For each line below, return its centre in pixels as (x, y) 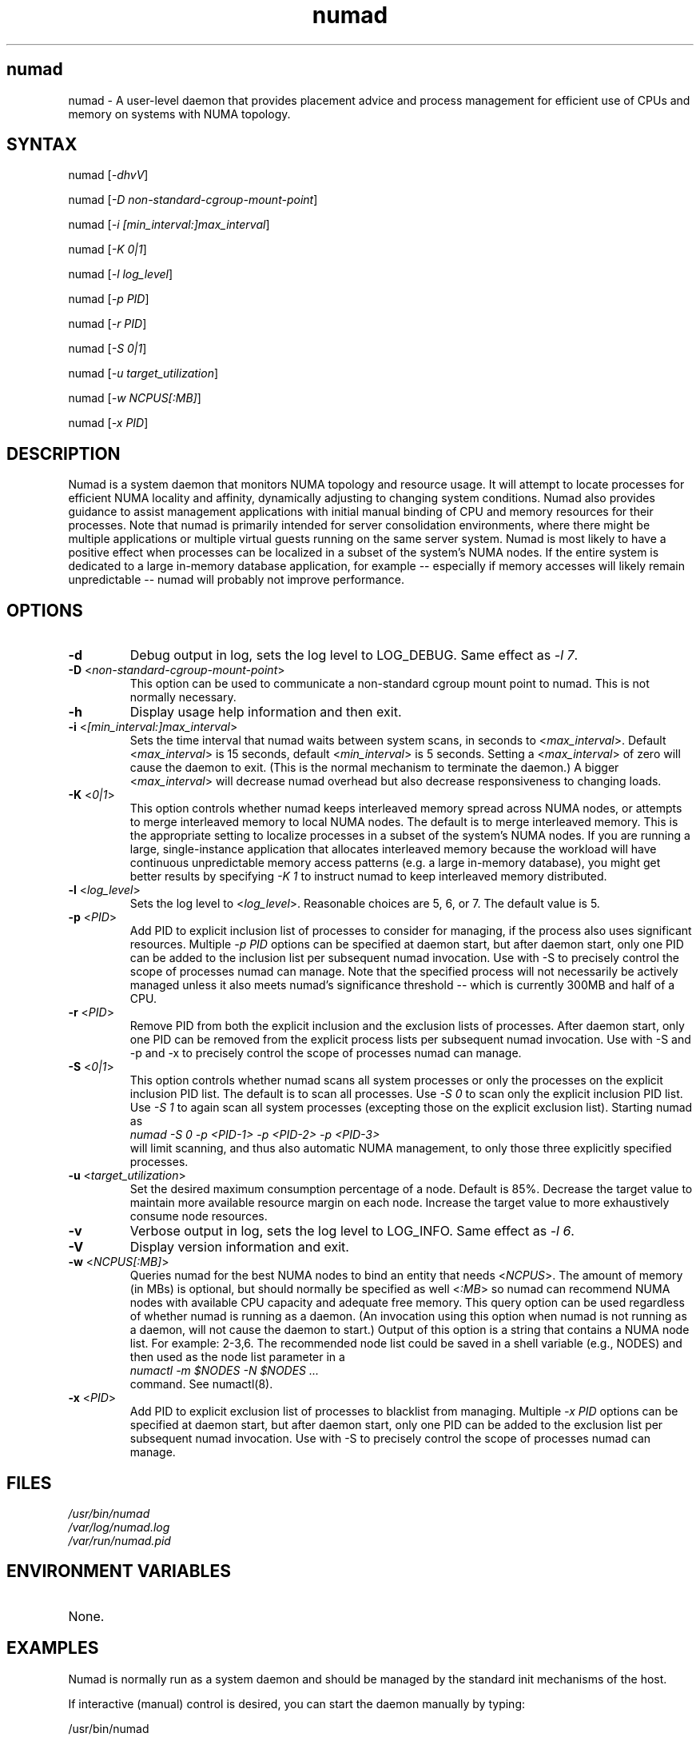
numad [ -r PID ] (107, 324)
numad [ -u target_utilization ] (143, 373)
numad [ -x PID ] (108, 423)
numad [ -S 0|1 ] (107, 349)
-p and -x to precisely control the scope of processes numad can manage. (326, 1053)
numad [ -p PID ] (109, 299)
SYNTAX (42, 145)
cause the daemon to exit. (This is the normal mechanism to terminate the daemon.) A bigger (374, 768)
